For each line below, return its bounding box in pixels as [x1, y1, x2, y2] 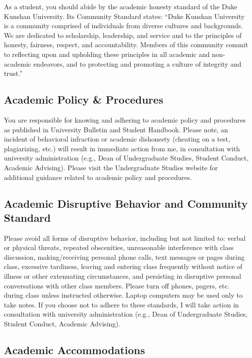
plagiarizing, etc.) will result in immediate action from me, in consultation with [4, 143, 240, 153]
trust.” [4, 68, 23, 78]
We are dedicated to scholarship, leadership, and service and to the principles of [4, 30, 242, 40]
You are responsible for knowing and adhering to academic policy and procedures [4, 114, 246, 125]
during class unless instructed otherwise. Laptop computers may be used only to [4, 290, 243, 300]
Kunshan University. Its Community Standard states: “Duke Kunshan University [4, 11, 245, 21]
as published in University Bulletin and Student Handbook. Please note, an [4, 124, 228, 134]
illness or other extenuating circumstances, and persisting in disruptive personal [4, 271, 241, 281]
